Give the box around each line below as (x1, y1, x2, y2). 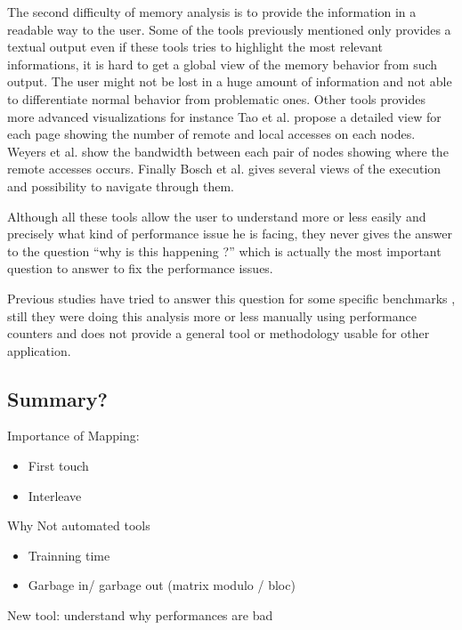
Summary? (7, 384, 108, 412)
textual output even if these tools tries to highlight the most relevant (7, 37, 383, 56)
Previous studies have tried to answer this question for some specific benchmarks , (7, 288, 456, 307)
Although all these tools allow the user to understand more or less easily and (7, 206, 426, 225)
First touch (28, 456, 89, 475)
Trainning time (28, 545, 110, 564)
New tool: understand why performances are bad (7, 606, 273, 625)
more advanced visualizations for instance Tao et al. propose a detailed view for (7, 107, 442, 125)
